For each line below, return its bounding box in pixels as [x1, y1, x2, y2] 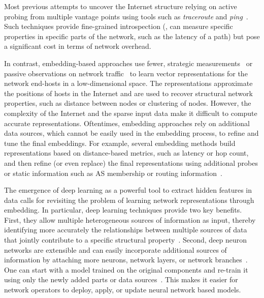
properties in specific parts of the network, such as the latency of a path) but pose [4, 31, 260, 41]
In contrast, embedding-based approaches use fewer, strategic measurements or [4, 57, 253, 68]
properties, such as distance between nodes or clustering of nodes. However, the [4, 98, 251, 108]
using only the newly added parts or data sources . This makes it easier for [4, 274, 238, 285]
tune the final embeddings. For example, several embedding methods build [4, 137, 236, 148]
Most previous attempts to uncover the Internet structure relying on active [4, 1, 237, 11]
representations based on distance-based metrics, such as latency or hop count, [4, 147, 249, 158]
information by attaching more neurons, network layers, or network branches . [4, 254, 248, 265]
